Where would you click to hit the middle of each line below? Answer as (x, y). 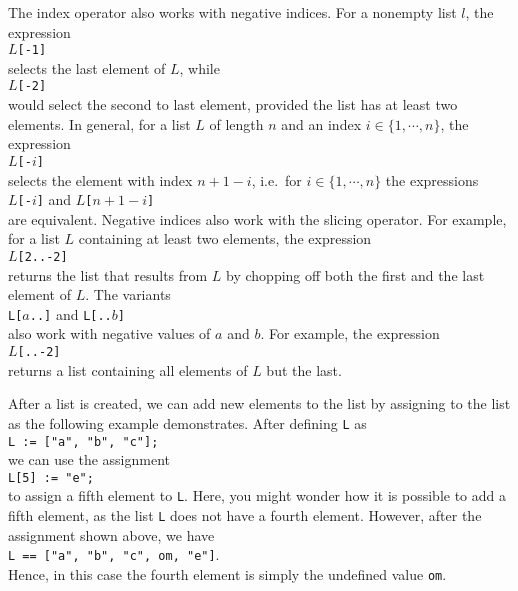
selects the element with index (100, 179)
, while (199, 67)
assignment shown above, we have (111, 534)
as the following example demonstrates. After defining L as (187, 422)
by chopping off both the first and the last (355, 274)
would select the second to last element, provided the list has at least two (233, 104)
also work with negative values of (109, 333)
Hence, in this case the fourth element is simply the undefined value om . (227, 574)
